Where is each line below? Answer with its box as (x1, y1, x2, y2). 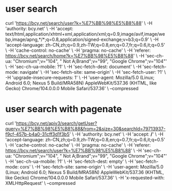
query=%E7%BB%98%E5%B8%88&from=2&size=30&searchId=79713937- (5, 125, 166, 132)
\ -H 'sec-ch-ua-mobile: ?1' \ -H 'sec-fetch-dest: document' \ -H (5, 63, 142, 70)
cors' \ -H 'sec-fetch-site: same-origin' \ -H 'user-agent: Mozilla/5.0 (20, 163, 164, 169)
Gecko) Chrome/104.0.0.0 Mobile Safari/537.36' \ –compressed (5, 85, 139, 91)
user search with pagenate (5, 103, 122, 115)
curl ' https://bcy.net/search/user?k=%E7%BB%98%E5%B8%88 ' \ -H (5, 20, 152, 26)
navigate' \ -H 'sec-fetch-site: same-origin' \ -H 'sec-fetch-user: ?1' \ (20, 69, 166, 75)
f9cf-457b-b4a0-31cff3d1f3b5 (5, 131, 70, 137)
